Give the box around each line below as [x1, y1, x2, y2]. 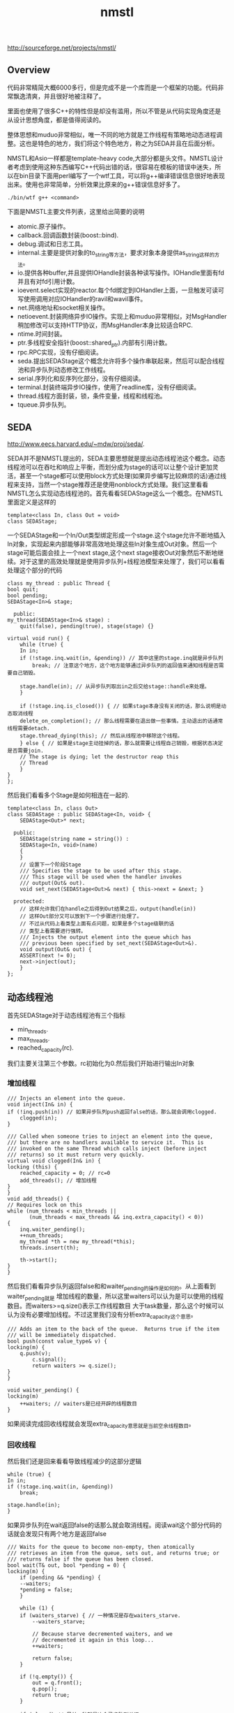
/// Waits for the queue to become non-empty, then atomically [7, 1544, 195, 1551]
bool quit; [7, 586, 39, 593]
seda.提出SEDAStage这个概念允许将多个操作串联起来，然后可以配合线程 [17, 357, 225, 366]
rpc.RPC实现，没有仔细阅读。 [17, 348, 103, 356]
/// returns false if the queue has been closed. [7, 1556, 155, 1563]
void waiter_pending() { [7, 1387, 79, 1394]
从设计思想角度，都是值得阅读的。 [7, 116, 105, 124]
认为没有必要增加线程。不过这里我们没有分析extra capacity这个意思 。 [7, 1310, 197, 1321]
